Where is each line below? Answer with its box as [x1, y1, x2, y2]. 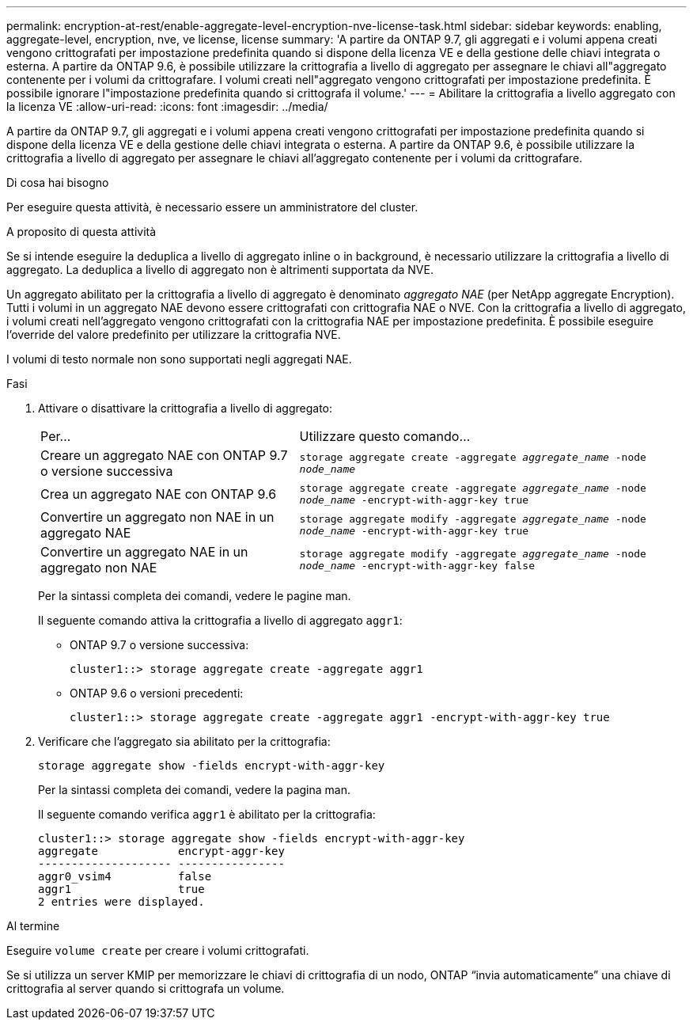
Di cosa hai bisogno [6, 176, 109, 189]
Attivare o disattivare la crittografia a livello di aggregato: [38, 401, 333, 415]
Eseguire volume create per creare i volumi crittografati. [6, 944, 309, 957]
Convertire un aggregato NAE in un [40, 544, 248, 560]
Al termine [6, 919, 60, 933]
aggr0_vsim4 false [38, 870, 212, 883]
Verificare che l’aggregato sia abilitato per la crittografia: [38, 735, 331, 748]
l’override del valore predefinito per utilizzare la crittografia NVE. [6, 328, 341, 341]
